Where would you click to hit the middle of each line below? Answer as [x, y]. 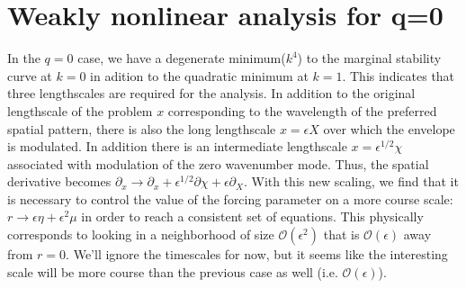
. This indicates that [399, 75]
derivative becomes [59, 181]
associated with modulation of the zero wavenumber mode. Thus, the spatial [218, 163]
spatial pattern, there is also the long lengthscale [142, 128]
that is [341, 234]
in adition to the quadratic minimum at [199, 75]
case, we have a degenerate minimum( [182, 58]
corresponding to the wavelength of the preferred [302, 110]
